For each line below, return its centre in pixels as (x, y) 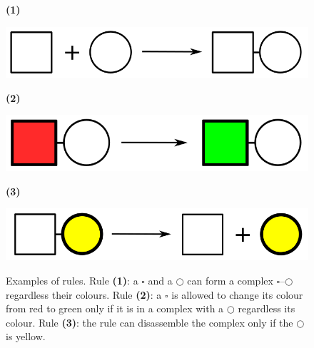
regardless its (267, 308)
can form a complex (230, 280)
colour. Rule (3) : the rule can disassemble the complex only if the (150, 322)
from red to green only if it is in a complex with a (115, 308)
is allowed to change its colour (237, 294)
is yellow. (26, 336)
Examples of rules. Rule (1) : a (72, 280)
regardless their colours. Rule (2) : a (84, 294)
